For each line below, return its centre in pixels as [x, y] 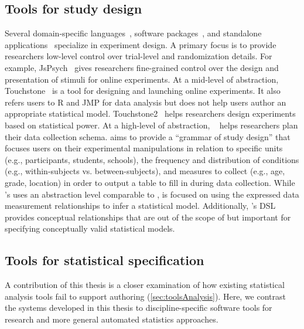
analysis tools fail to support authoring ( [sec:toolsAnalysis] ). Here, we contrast [145, 296]
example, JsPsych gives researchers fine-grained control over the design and [142, 67]
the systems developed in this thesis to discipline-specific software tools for [139, 308]
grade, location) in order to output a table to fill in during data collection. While [150, 182]
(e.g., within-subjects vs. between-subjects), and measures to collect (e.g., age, [145, 171]
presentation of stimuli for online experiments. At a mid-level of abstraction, [142, 79]
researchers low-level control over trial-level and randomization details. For [139, 56]
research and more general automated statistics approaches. [112, 319]
